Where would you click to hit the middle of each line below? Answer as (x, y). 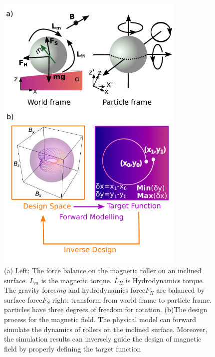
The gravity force (30, 290)
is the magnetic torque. (76, 280)
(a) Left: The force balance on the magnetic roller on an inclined (103, 270)
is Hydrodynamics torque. (165, 280)
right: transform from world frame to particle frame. (132, 299)
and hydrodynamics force (107, 290)
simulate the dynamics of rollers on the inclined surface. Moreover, (106, 329)
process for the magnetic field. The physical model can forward (100, 319)
